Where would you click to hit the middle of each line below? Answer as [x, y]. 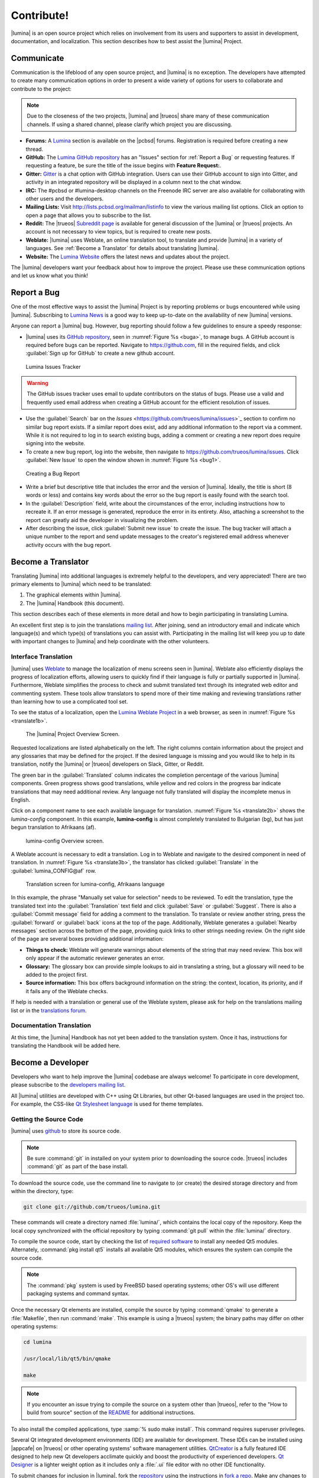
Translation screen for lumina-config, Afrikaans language [95, 884]
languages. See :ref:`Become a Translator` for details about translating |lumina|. [122, 248]
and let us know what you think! [50, 275]
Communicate [38, 58]
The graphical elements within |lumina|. [74, 595]
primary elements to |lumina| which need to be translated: [81, 584]
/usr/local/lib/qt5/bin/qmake [67, 1359]
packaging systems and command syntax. [78, 1293]
